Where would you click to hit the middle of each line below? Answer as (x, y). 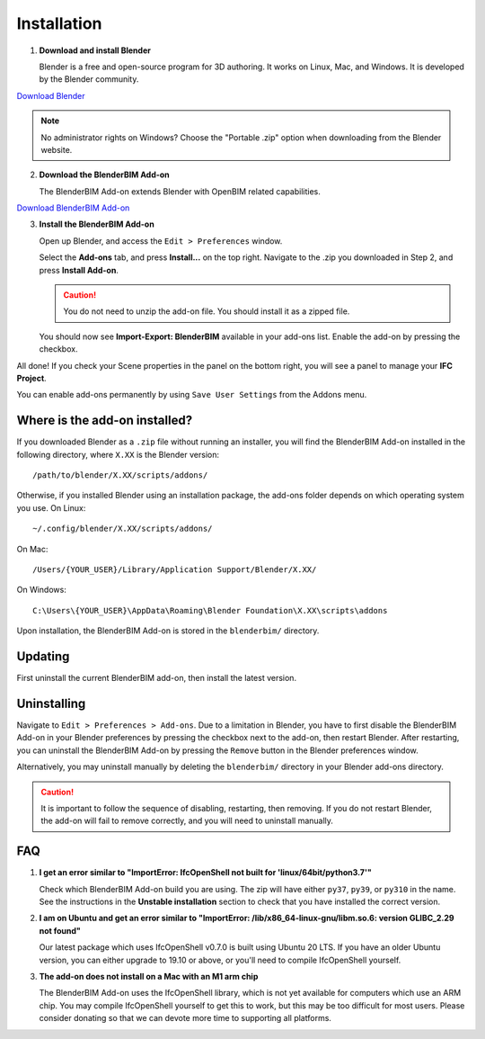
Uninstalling (51, 703)
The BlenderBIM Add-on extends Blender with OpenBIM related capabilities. (180, 191)
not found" (60, 930)
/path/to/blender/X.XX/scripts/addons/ (120, 475)
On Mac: (32, 549)
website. (57, 149)
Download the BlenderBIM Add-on (104, 175)
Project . (31, 378)
